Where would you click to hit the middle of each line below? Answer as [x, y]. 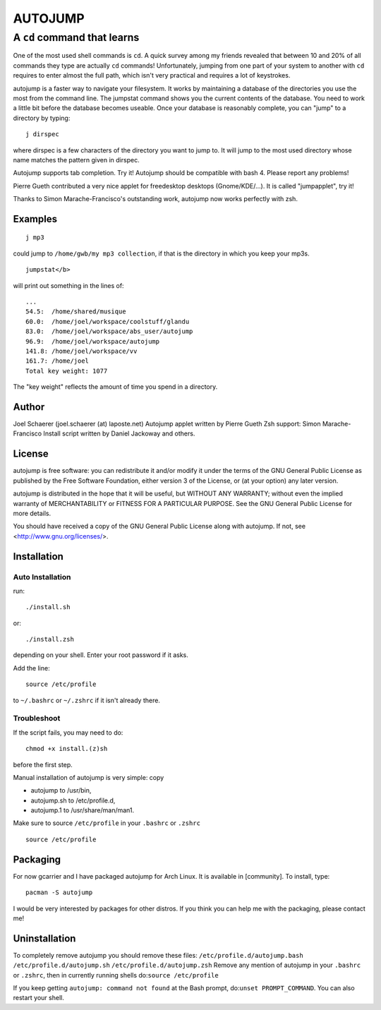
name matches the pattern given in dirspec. [77, 160]
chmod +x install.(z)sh [67, 749]
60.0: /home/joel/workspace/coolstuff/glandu [108, 321]
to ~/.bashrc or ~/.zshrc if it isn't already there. [86, 700]
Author [29, 407]
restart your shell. [39, 998]
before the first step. [43, 764]
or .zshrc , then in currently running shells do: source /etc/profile [116, 975]
